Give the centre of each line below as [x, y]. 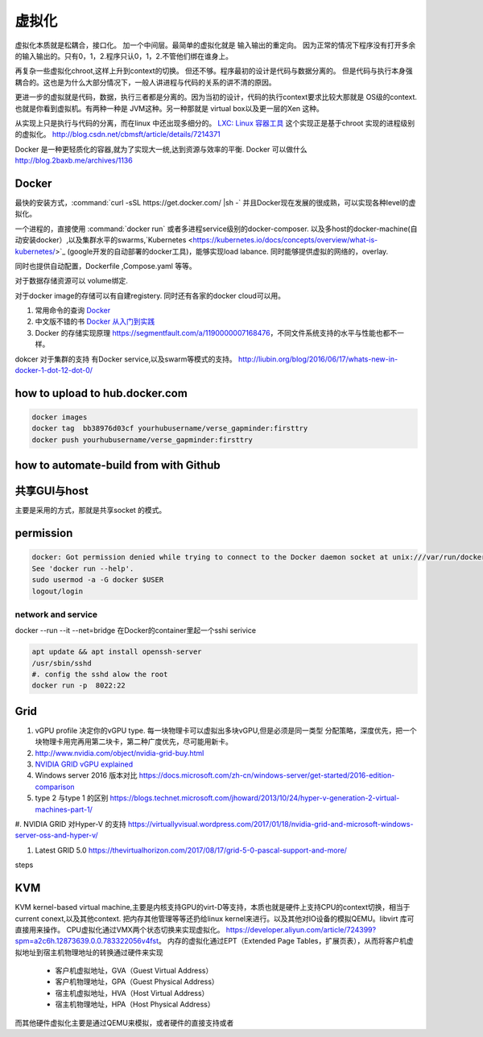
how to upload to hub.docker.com [101, 393]
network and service [56, 614]
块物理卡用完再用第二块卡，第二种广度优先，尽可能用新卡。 [134, 742]
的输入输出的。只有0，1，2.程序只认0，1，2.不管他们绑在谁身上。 [124, 56]
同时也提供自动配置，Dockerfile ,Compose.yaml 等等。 [105, 266]
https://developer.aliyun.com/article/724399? [301, 929]
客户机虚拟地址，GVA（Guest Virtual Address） [134, 971]
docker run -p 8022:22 [79, 686]
